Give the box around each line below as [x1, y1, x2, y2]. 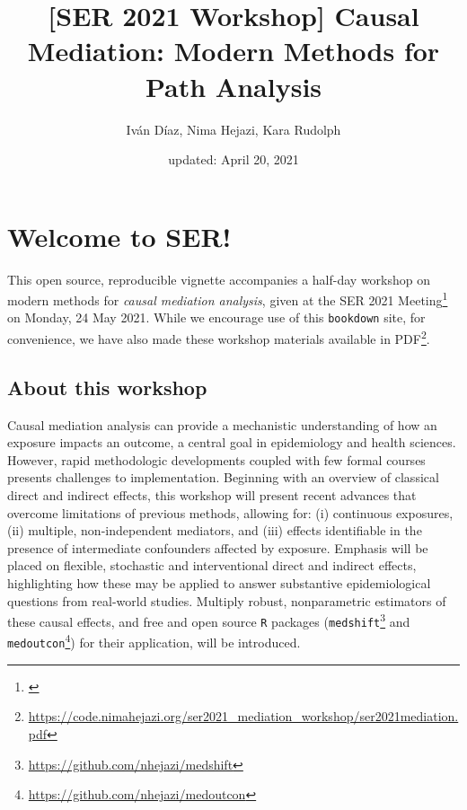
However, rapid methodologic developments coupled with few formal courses [7, 450, 426, 469]
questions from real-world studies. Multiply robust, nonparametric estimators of [7, 591, 446, 610]
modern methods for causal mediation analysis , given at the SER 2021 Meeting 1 [7, 288, 448, 309]
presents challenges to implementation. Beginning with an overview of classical [7, 468, 439, 487]
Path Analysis [145, 67, 322, 104]
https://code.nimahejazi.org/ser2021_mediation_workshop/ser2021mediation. [28, 707, 459, 726]
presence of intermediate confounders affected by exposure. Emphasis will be [7, 538, 428, 557]
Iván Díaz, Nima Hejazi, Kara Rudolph [126, 119, 341, 138]
